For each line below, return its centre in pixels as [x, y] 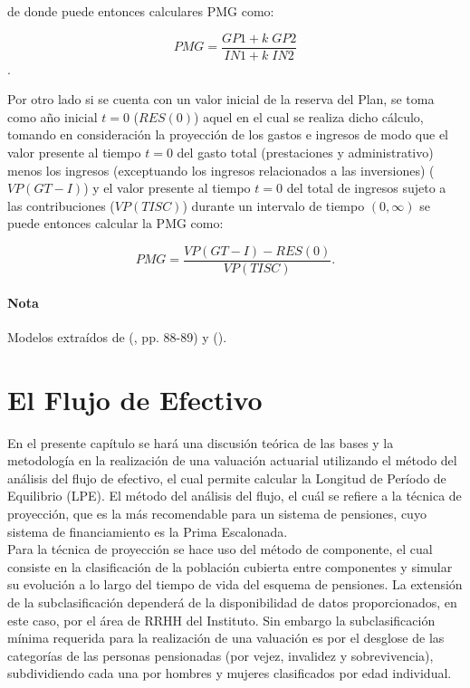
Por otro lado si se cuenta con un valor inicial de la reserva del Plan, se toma [221, 99]
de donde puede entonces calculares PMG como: [141, 11]
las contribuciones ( [61, 205]
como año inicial [53, 116]
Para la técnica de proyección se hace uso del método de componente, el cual [220, 549]
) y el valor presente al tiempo [167, 188]
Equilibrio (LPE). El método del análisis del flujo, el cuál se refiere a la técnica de [235, 496]
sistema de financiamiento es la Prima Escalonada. [148, 531]
